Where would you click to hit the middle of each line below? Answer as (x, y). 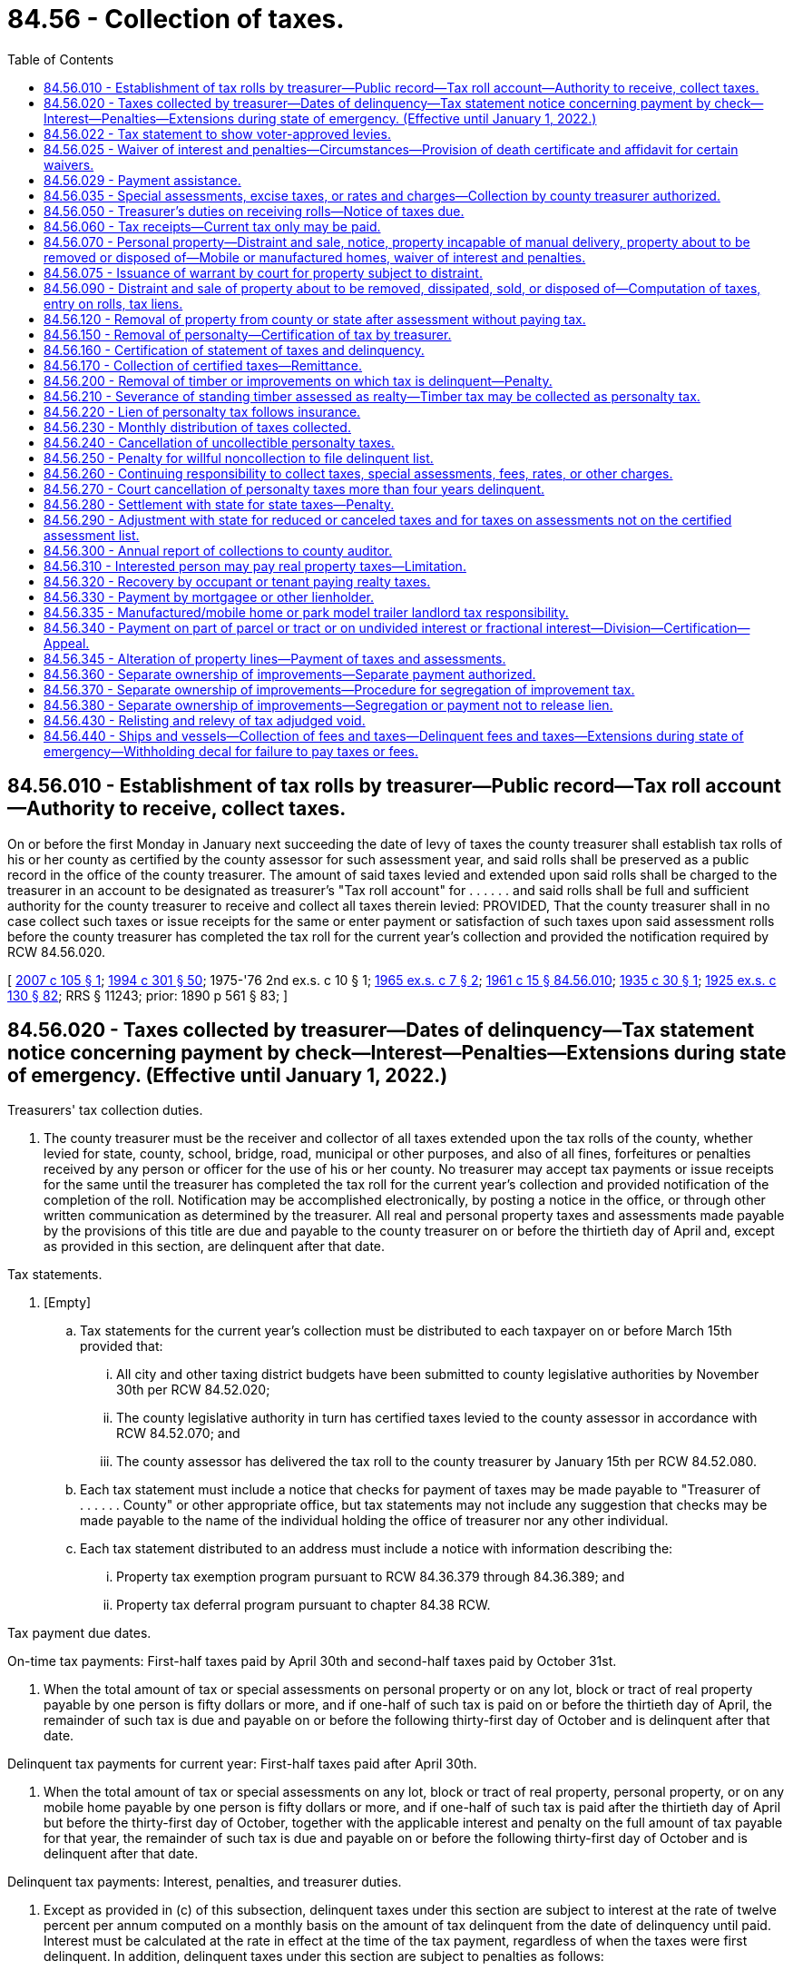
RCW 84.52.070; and (178, 1434)
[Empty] (68, 1303)
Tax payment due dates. (79, 1633)
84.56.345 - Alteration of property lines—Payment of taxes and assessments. (275, 658)
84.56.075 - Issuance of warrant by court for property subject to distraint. (263, 272)
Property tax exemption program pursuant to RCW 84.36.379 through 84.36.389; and (371, 1577)
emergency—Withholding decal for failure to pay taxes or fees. (231, 751)
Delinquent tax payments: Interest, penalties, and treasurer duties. (205, 1882)
